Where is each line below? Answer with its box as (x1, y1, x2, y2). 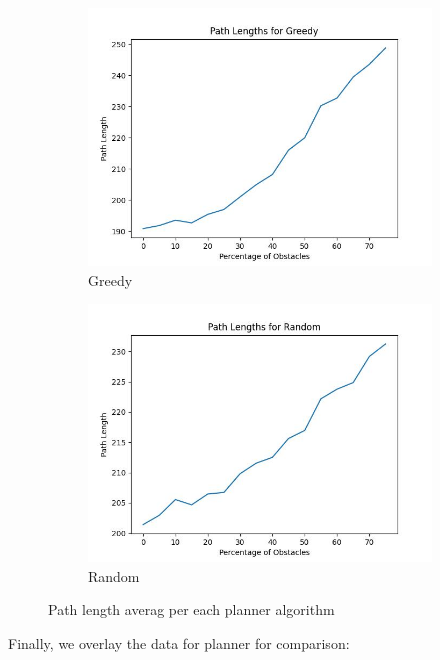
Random (88, 565, 140, 586)
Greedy (88, 269, 133, 290)
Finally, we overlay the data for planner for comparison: (8, 632, 350, 653)
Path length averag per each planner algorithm (48, 599, 335, 620)
